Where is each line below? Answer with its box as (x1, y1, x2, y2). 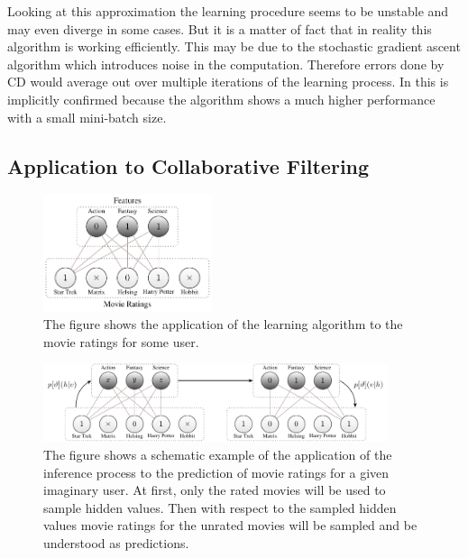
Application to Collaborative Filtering (7, 151, 370, 179)
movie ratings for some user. (43, 332, 199, 351)
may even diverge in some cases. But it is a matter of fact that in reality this (7, 19, 432, 38)
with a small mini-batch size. (7, 107, 167, 126)
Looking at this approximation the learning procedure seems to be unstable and (7, 2, 449, 20)
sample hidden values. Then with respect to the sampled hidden (43, 498, 397, 517)
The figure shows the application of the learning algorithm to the (43, 315, 403, 334)
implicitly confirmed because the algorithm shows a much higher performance (7, 89, 436, 108)
